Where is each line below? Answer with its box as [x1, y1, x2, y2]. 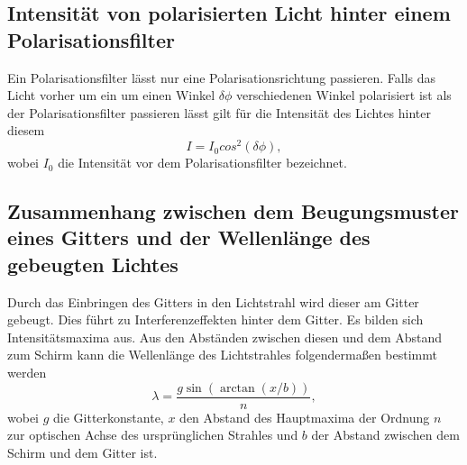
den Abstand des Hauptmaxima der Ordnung [179, 407, 430, 426]
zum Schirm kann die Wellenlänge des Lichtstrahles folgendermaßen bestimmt [7, 345, 437, 364]
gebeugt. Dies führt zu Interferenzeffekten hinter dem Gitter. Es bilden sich [7, 310, 424, 329]
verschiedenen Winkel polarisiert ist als [236, 86, 452, 105]
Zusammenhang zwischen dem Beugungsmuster [7, 197, 459, 225]
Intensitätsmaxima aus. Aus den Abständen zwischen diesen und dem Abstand [7, 327, 443, 346]
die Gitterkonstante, [53, 407, 164, 426]
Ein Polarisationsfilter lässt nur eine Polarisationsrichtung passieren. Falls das [7, 68, 436, 87]
